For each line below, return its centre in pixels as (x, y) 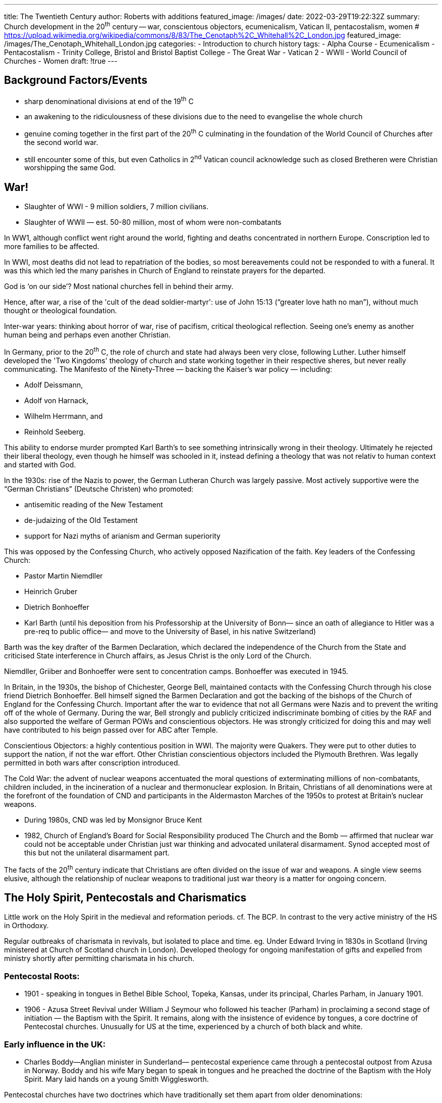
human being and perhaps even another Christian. (88, 335)
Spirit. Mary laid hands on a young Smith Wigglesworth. (117, 1079)
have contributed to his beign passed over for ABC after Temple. (111, 730)
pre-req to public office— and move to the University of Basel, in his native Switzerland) (170, 631)
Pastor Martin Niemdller (64, 576)
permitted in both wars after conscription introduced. (92, 762)
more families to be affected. (52, 247)
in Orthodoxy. (26, 926)
